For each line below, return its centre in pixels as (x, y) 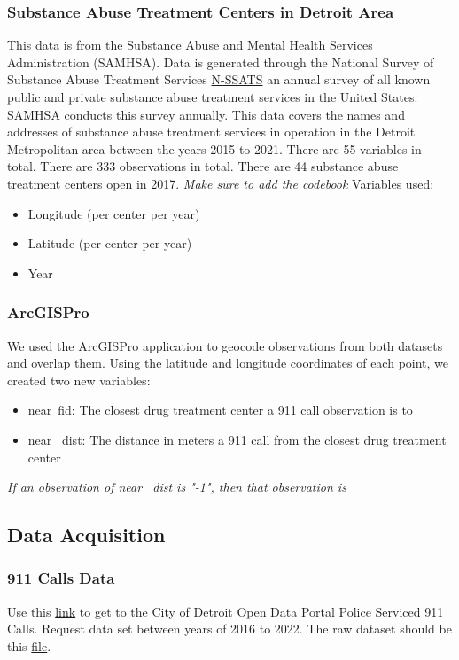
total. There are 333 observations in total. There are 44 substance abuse (203, 166)
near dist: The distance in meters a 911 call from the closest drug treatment (237, 439)
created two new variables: (79, 380)
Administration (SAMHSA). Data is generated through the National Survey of (221, 62)
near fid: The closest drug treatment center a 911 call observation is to (220, 410)
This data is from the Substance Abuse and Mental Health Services (190, 45)
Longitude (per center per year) (114, 213)
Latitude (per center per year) (110, 243)
